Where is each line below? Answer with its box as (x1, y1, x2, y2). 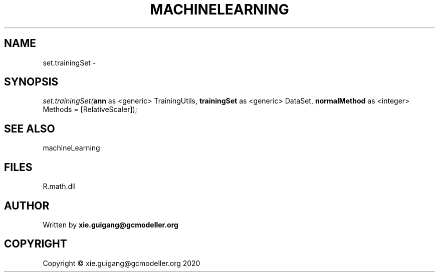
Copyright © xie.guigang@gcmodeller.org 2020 (43, 258, 200, 267)
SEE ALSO (4, 122, 55, 135)
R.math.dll (43, 182, 76, 191)
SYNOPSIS (4, 75, 59, 88)
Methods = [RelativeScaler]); (43, 105, 137, 114)
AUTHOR (4, 199, 50, 212)
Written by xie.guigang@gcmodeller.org (43, 220, 178, 229)
